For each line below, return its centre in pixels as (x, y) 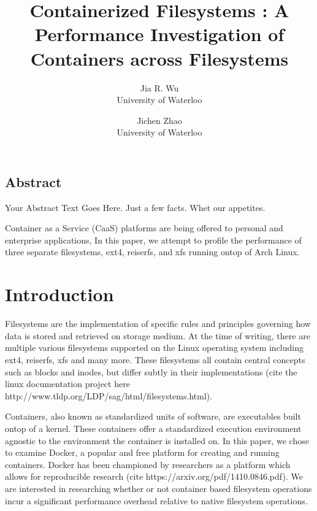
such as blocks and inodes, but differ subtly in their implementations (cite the (151, 371)
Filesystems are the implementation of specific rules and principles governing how (158, 324)
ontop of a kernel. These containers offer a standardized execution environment (153, 428)
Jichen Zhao (159, 120)
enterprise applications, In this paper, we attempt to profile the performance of (153, 240)
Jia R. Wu (159, 87)
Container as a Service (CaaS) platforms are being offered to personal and (144, 228)
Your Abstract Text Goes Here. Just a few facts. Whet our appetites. (135, 207)
